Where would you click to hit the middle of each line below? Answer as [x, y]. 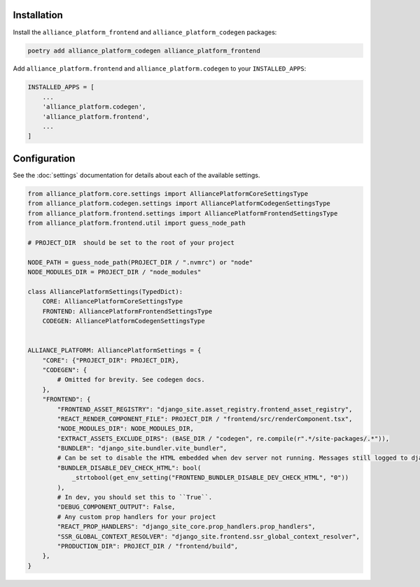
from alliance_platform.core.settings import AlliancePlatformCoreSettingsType [168, 193]
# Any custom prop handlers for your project [136, 517]
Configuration [44, 158]
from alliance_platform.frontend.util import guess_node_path [136, 223]
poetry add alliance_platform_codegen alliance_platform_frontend [144, 50]
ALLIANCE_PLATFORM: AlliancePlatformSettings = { [114, 351]
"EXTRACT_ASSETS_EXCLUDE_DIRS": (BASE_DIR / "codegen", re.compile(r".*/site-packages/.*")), [223, 438]
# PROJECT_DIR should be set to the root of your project [131, 242]
